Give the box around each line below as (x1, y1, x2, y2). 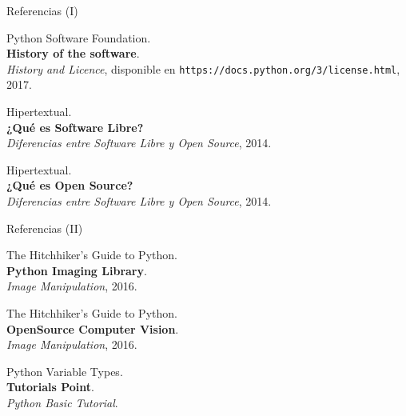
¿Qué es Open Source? (6, 177, 133, 194)
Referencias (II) (6, 219, 83, 236)
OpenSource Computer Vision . (6, 320, 179, 337)
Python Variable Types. (6, 362, 123, 379)
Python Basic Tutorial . (6, 394, 118, 410)
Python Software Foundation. (6, 29, 151, 46)
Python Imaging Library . (6, 262, 147, 278)
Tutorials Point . (6, 378, 94, 395)
